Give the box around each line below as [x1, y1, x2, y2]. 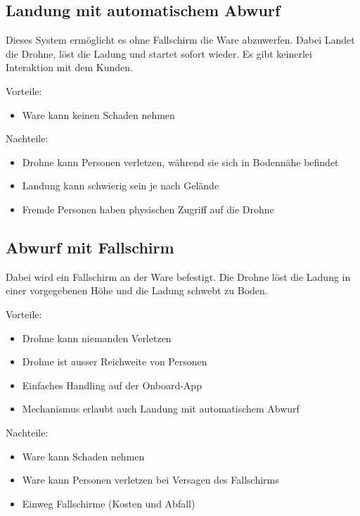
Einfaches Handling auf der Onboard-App [22, 377, 202, 392]
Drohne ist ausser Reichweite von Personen [22, 354, 207, 369]
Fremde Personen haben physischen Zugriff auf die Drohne [22, 201, 274, 216]
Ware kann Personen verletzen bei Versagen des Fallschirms [22, 472, 279, 487]
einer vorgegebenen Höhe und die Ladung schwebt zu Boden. [6, 283, 268, 298]
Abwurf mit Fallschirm [6, 236, 174, 258]
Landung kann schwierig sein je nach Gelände [22, 178, 219, 193]
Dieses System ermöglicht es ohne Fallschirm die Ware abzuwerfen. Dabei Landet [6, 32, 355, 47]
